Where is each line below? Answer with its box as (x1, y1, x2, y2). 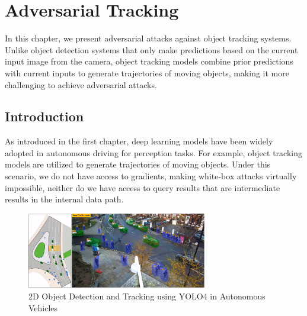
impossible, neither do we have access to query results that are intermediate (5, 181, 280, 194)
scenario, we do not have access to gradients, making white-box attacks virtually (5, 170, 297, 182)
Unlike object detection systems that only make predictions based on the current (5, 43, 298, 56)
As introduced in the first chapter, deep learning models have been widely (5, 135, 273, 147)
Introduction (5, 107, 84, 125)
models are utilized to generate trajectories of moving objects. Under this (5, 158, 271, 170)
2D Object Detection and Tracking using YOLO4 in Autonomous (28, 289, 266, 302)
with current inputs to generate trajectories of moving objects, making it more (5, 66, 289, 79)
